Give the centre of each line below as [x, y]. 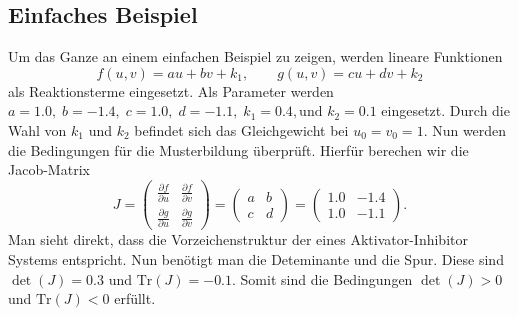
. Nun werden [465, 129]
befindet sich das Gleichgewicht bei [241, 129]
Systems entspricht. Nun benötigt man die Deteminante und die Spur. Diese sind [256, 258]
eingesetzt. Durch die [445, 110]
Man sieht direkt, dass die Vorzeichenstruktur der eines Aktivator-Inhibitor [238, 239]
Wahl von [37, 129]
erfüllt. [135, 298]
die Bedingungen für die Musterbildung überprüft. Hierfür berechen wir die [238, 149]
